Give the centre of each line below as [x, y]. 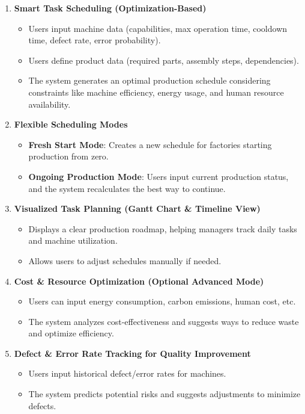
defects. [42, 405]
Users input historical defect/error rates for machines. [127, 373]
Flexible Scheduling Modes [71, 124]
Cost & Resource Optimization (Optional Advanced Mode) [139, 281]
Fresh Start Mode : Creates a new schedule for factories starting [150, 144]
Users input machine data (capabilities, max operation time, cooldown [158, 28]
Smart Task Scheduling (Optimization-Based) [110, 8]
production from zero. [68, 156]
